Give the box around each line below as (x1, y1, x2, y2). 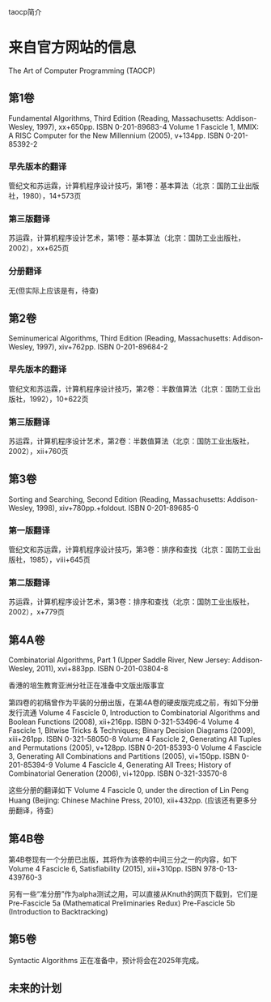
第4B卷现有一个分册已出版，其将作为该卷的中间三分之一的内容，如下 (8, 854, 238, 865)
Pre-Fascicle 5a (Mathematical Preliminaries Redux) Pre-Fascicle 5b (8, 898, 235, 908)
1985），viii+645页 (29, 555, 91, 565)
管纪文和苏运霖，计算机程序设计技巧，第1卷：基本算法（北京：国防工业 (8, 181, 245, 191)
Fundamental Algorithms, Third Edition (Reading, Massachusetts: (8, 113, 225, 123)
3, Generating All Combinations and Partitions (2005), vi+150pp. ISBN (8, 751, 240, 761)
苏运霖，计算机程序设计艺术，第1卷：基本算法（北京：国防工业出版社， (8, 233, 245, 243)
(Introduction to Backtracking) (8, 907, 108, 917)
